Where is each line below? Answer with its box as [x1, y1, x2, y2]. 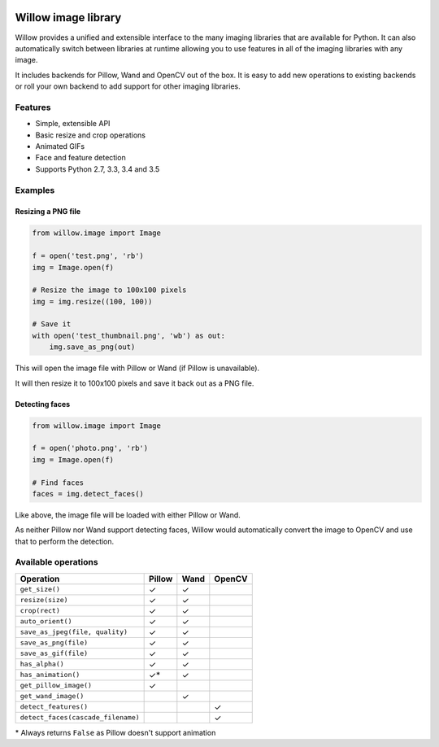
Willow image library [15, 11, 122, 24]
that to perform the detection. [15, 536, 115, 546]
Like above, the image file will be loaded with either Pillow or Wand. [15, 509, 241, 520]
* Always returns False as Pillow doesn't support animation [15, 727, 216, 737]
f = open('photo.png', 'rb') [32, 443, 149, 453]
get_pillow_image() [20, 681, 93, 690]
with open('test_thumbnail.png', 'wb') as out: [32, 330, 225, 340]
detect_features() [20, 702, 89, 711]
